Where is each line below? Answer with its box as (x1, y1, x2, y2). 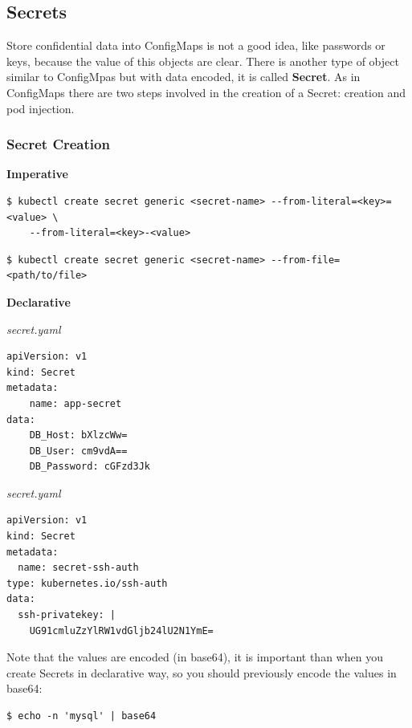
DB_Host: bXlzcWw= (29, 429, 128, 441)
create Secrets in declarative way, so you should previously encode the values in (6, 664, 397, 681)
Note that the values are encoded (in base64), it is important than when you (6, 649, 383, 665)
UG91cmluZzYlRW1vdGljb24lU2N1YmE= (29, 624, 214, 636)
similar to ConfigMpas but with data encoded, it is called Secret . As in (6, 68, 361, 85)
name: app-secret (29, 397, 122, 409)
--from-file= (271, 254, 341, 266)
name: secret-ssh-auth (18, 562, 139, 574)
